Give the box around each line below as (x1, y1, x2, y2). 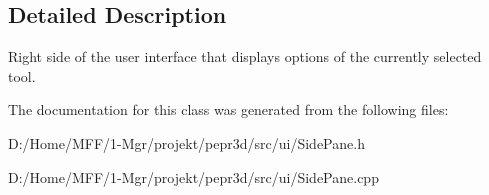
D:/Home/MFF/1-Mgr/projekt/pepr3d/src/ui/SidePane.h (8, 132, 365, 153)
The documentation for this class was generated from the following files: (8, 99, 449, 120)
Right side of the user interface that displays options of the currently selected (8, 46, 482, 67)
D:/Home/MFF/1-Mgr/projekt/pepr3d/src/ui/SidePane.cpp (8, 166, 379, 187)
